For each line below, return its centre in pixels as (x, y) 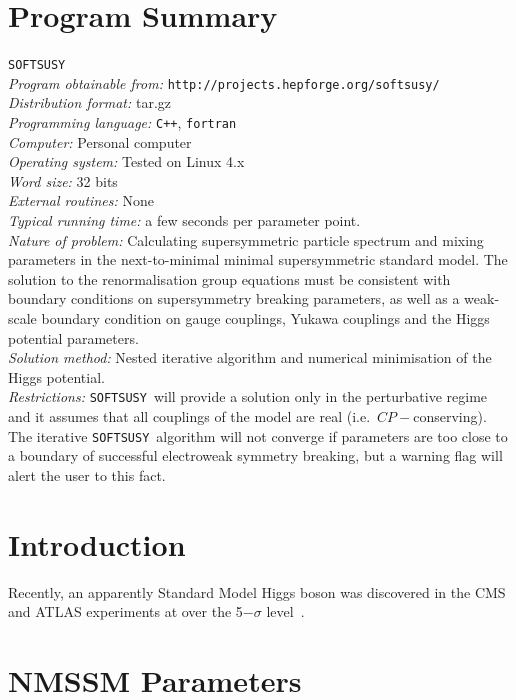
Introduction (97, 543)
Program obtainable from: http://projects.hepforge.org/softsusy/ (224, 82)
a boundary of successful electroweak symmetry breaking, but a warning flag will (255, 455)
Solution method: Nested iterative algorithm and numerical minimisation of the (250, 357)
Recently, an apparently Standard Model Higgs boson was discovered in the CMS (257, 591)
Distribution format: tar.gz (90, 102)
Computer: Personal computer (100, 141)
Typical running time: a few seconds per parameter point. (184, 220)
